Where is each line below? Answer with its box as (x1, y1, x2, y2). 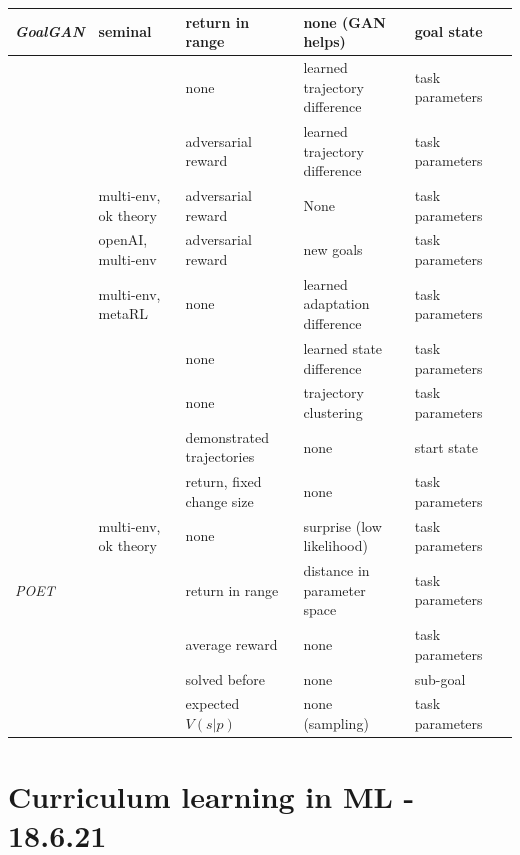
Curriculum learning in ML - (8, 776, 415, 817)
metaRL (98, 303, 148, 324)
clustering (303, 401, 363, 422)
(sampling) (303, 713, 369, 733)
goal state (414, 21, 483, 42)
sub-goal (414, 668, 466, 689)
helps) (303, 31, 346, 52)
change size (185, 490, 254, 511)
